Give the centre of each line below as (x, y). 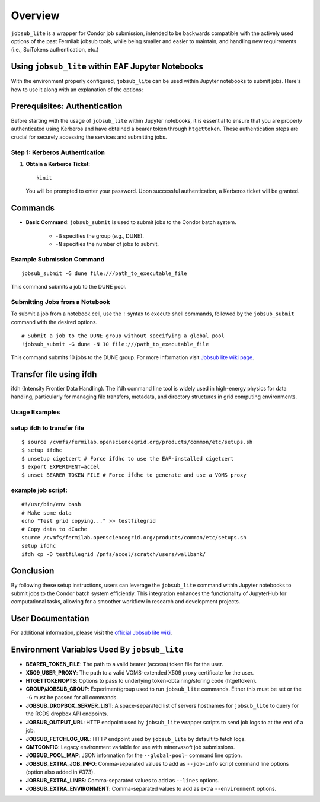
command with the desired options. (54, 322)
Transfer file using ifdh (54, 374)
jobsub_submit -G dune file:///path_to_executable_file (104, 273)
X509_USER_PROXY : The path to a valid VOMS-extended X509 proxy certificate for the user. (140, 672)
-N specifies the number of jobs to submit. (107, 244)
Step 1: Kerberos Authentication (58, 152)
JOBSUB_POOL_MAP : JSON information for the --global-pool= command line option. (134, 755)
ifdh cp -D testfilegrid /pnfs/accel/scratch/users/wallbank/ (114, 554)
